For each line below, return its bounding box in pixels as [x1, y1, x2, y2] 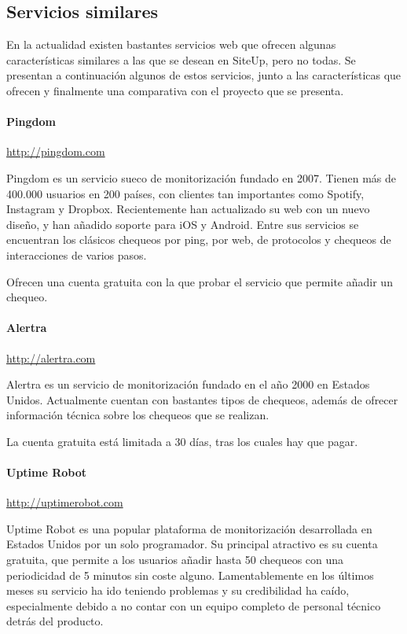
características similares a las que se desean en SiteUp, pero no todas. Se [6, 51, 356, 68]
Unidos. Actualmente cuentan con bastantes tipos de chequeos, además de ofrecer [6, 391, 398, 407]
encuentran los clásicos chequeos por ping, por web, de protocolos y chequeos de [6, 231, 391, 248]
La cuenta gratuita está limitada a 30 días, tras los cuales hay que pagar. [6, 433, 358, 449]
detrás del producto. [6, 613, 104, 629]
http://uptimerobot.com [6, 494, 123, 511]
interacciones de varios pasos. [6, 246, 147, 263]
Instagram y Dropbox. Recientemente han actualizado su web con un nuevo [6, 201, 370, 217]
